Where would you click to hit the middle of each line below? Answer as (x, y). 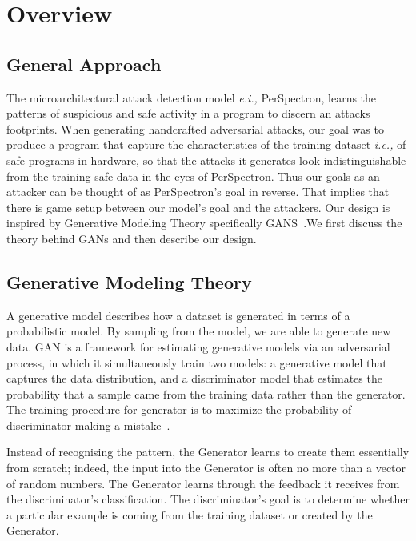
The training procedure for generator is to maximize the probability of (179, 409)
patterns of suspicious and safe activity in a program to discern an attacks (188, 113)
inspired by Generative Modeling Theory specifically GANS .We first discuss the (204, 223)
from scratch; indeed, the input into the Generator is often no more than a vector (206, 468)
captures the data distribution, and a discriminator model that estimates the (194, 378)
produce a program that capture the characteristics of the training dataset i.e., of (206, 144)
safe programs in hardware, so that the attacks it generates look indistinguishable (206, 160)
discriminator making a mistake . (88, 425)
